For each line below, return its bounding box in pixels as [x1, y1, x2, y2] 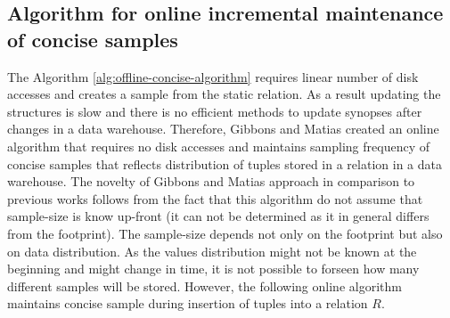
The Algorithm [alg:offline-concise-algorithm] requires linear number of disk [7, 67, 419, 86]
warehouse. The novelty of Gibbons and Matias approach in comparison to [7, 172, 415, 191]
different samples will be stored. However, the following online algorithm [7, 276, 402, 295]
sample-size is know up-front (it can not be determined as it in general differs [7, 207, 430, 225]
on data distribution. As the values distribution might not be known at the [7, 241, 417, 260]
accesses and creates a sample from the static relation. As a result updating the [7, 85, 441, 103]
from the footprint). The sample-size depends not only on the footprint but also [7, 224, 443, 242]
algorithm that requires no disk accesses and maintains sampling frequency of [7, 136, 430, 155]
